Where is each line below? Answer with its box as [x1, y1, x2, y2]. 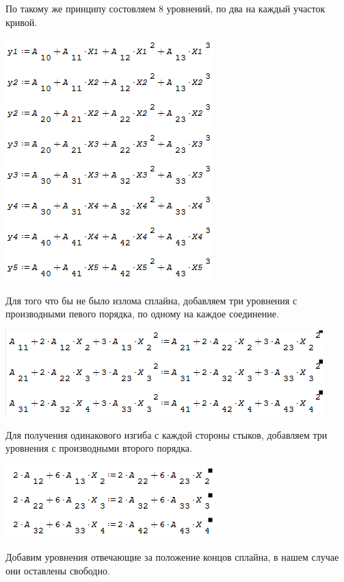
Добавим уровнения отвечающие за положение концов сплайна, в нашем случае [5, 550, 339, 564]
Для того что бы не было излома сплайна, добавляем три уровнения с [5, 293, 297, 307]
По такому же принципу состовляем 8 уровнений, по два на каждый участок [5, 1, 326, 15]
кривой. [5, 14, 38, 29]
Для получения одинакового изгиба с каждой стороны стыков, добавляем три [5, 427, 328, 441]
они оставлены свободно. [5, 563, 110, 577]
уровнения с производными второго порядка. [5, 441, 192, 455]
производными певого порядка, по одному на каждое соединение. [5, 306, 279, 321]
